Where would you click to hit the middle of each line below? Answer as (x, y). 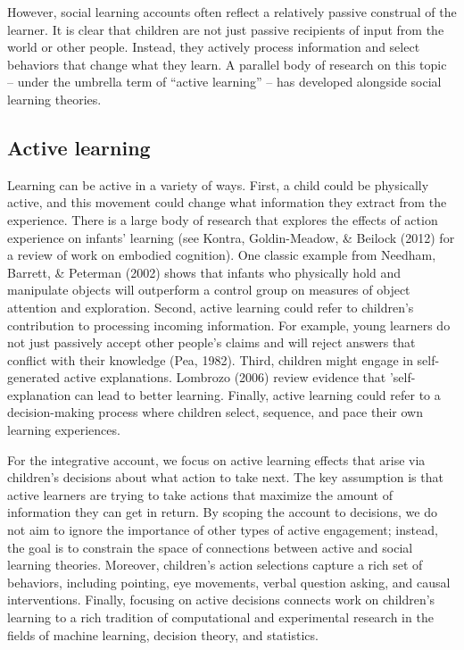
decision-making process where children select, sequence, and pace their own (215, 412)
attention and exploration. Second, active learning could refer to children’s (211, 307)
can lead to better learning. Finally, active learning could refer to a (257, 394)
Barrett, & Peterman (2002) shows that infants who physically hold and (204, 272)
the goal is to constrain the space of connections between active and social (210, 547)
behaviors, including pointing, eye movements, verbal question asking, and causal (229, 582)
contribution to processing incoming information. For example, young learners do (229, 325)
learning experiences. (64, 430)
